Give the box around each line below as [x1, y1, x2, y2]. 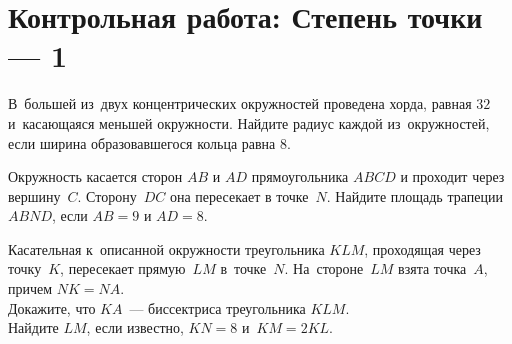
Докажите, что [8, 297, 96, 318]
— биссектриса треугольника [129, 297, 306, 318]
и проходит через [400, 166, 505, 187]
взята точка [398, 258, 467, 279]
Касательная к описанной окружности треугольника [8, 238, 325, 259]
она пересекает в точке [169, 185, 309, 206]
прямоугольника [251, 166, 349, 187]
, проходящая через [364, 238, 481, 259]
